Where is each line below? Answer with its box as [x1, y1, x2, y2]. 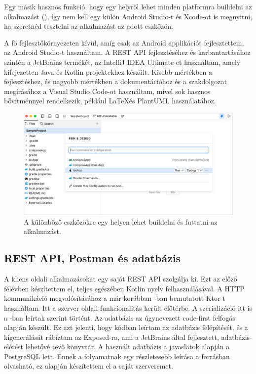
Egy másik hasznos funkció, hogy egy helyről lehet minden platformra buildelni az [4, 1, 252, 11]
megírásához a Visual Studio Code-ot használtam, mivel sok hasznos [4, 86, 211, 96]
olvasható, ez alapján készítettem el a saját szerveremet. [4, 361, 173, 371]
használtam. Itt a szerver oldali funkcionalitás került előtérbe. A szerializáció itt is [4, 302, 253, 313]
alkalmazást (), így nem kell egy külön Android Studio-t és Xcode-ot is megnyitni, [4, 11, 253, 21]
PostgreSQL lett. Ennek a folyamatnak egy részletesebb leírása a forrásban [4, 351, 230, 361]
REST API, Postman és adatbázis [4, 250, 181, 266]
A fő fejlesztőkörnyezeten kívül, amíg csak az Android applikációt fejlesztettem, [4, 37, 244, 47]
